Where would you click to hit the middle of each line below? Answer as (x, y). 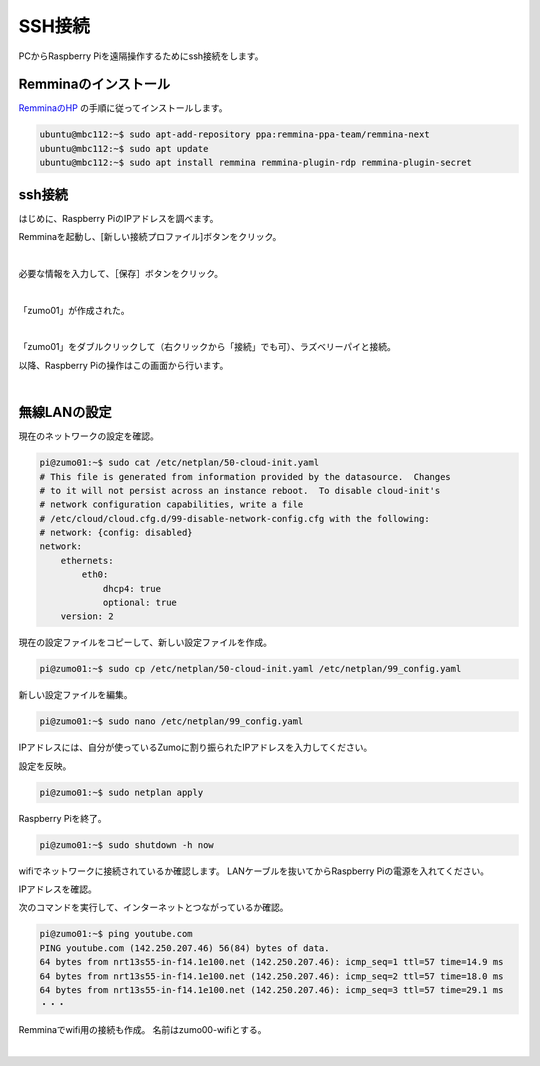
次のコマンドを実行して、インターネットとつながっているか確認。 (153, 907)
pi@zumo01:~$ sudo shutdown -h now (126, 844)
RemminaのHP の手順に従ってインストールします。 (123, 108)
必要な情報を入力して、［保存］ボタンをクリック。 (121, 273)
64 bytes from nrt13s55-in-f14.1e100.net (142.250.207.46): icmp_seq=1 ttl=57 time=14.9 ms (271, 962)
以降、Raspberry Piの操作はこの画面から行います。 (123, 365)
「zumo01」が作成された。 (74, 310)
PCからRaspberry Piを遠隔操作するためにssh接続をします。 (141, 56)
